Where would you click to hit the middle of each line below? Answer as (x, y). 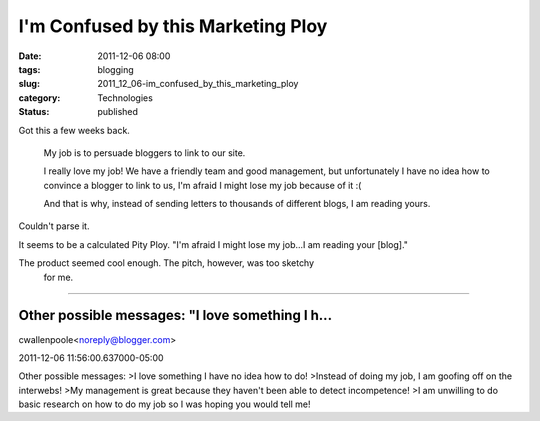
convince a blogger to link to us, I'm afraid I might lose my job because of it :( (202, 185)
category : (39, 97)
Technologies (125, 97)
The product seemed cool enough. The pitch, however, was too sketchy (166, 263)
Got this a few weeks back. (74, 130)
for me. (58, 277)
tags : (29, 69)
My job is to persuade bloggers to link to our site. (144, 152)
